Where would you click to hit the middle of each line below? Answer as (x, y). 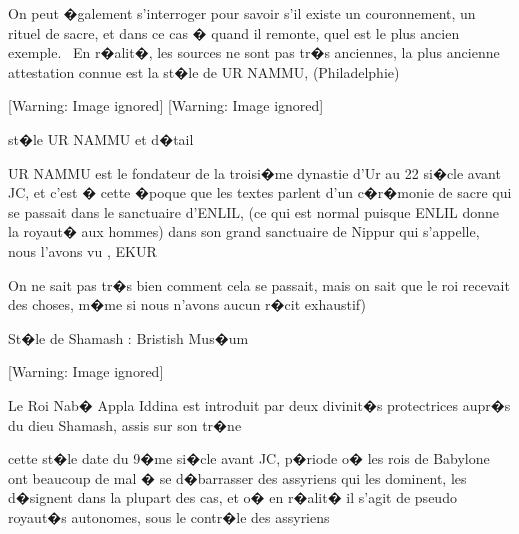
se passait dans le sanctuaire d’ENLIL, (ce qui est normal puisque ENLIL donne (253, 211)
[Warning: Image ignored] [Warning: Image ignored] (166, 105)
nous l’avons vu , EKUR (82, 250)
